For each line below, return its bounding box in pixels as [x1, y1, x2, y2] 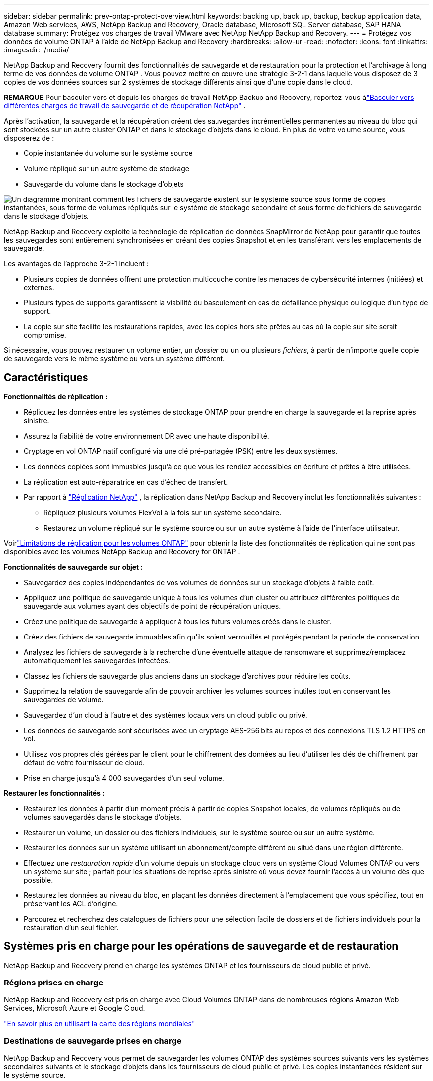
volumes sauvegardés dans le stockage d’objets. [24, 812, 182, 821]
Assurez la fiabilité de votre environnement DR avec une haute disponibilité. [24, 431, 269, 440]
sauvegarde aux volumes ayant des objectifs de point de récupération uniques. [24, 601, 281, 610]
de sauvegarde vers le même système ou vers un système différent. [4, 354, 225, 363]
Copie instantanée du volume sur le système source [24, 149, 193, 157]
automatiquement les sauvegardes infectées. [24, 656, 170, 665]
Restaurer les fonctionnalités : [4, 788, 105, 797]
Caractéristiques [4, 371, 88, 384]
